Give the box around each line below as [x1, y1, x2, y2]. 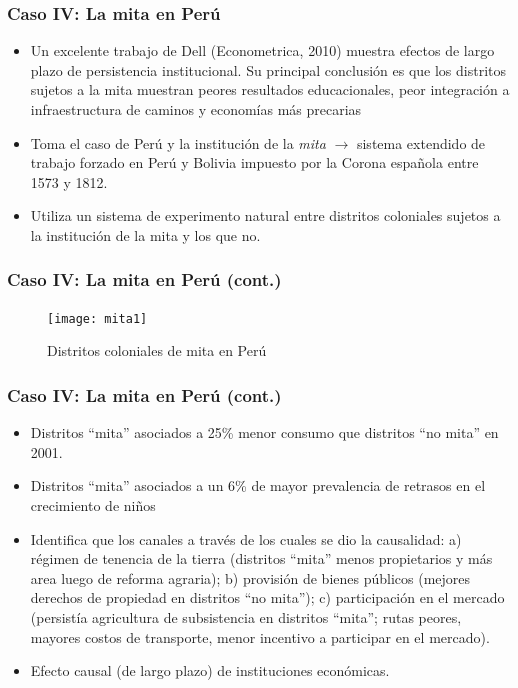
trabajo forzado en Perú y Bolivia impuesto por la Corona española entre [30, 152, 479, 173]
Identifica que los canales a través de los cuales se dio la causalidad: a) [30, 528, 462, 549]
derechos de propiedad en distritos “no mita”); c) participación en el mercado [30, 587, 505, 608]
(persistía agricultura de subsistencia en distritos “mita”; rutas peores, [30, 607, 462, 627]
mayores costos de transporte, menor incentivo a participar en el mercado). [30, 626, 490, 647]
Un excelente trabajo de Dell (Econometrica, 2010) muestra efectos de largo [30, 40, 495, 61]
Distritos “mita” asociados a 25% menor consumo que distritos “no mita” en [30, 422, 499, 443]
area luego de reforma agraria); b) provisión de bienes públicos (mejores [30, 567, 471, 588]
